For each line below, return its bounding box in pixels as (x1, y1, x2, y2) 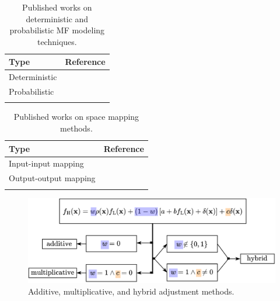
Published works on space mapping (13, 110, 139, 123)
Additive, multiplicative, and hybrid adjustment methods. (28, 285, 235, 297)
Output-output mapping (9, 172, 96, 184)
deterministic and (26, 12, 89, 25)
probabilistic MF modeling (9, 24, 105, 36)
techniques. (37, 35, 77, 47)
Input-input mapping (9, 157, 84, 169)
